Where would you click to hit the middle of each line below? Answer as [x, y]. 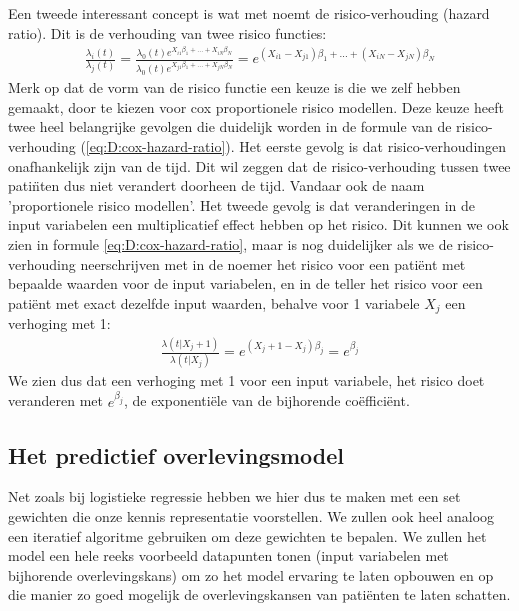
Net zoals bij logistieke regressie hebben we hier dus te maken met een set [234, 496]
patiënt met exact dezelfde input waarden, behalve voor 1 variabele [214, 302]
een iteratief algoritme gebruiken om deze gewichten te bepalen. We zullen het [247, 535]
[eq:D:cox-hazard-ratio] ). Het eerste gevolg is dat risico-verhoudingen [296, 146]
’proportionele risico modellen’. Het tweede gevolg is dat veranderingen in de [242, 204]
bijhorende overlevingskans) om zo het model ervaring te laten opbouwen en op [251, 574]
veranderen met [55, 400]
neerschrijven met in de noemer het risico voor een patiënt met [273, 263]
